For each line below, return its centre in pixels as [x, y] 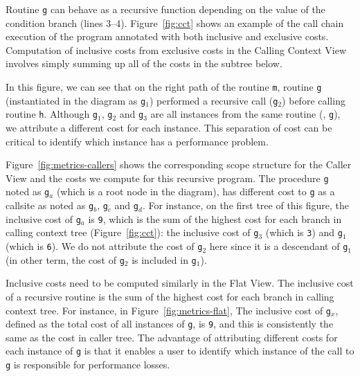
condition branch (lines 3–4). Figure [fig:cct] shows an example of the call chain [175, 23]
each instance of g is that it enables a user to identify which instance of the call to [180, 351]
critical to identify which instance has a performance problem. [137, 141]
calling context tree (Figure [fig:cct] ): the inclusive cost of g [132, 232]
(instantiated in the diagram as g [76, 100]
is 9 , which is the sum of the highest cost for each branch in [215, 218]
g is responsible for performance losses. [88, 365]
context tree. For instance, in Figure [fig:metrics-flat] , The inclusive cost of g [169, 310]
